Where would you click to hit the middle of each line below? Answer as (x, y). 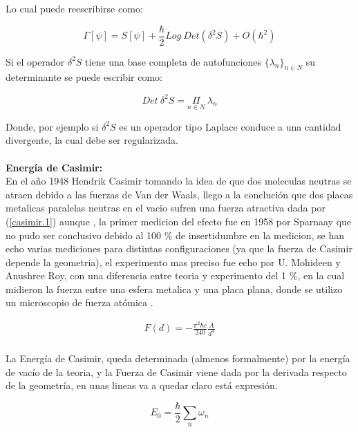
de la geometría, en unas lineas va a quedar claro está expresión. (142, 385)
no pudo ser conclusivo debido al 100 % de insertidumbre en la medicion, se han (175, 235)
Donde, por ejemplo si (52, 126)
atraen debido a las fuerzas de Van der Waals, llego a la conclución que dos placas (179, 194)
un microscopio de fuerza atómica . (79, 302)
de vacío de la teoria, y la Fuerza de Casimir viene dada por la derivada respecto (176, 372)
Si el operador (35, 61)
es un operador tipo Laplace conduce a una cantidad (230, 126)
